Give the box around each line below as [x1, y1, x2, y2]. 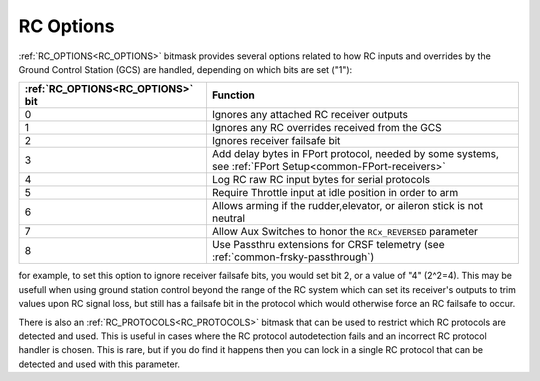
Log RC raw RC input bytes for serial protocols [211, 173, 430, 187]
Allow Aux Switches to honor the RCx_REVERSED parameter [211, 225, 479, 239]
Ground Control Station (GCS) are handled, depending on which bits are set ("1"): [18, 63, 353, 75]
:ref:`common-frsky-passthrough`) [211, 250, 375, 264]
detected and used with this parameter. [18, 358, 180, 370]
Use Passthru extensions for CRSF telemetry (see [211, 238, 445, 252]
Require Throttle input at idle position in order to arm [211, 186, 459, 200]
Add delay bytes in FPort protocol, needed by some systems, [211, 147, 500, 161]
